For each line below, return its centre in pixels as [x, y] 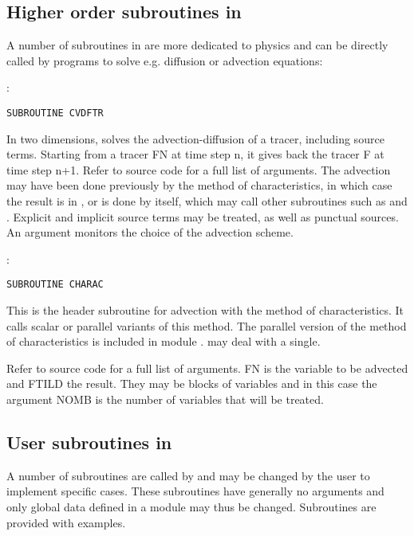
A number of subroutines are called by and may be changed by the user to [188, 475]
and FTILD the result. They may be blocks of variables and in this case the [192, 383]
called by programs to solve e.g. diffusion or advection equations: [165, 60]
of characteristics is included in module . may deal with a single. [164, 341]
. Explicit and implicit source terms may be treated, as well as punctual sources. [203, 216]
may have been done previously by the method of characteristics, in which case [199, 185]
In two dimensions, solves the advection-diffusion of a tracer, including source [195, 138]
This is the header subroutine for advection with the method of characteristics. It [205, 310]
